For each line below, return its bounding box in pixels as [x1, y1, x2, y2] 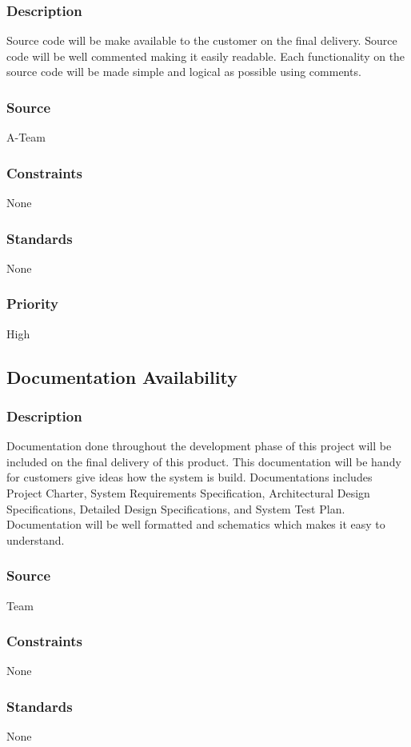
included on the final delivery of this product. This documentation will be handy [6, 453, 401, 469]
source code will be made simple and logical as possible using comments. [6, 63, 361, 80]
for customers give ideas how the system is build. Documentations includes [6, 469, 373, 485]
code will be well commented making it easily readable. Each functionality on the [6, 47, 405, 64]
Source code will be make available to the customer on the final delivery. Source [6, 32, 397, 49]
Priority [6, 294, 58, 314]
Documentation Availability [6, 364, 237, 389]
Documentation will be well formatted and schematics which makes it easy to [6, 516, 385, 533]
